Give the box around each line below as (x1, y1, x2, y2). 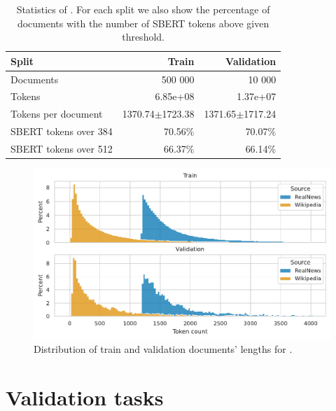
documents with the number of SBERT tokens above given (17, 15, 269, 30)
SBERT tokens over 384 (10, 124, 113, 139)
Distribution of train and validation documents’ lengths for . (34, 342, 293, 356)
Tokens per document (10, 106, 103, 121)
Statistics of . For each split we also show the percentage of (16, 2, 270, 16)
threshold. (122, 29, 164, 44)
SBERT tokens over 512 (10, 141, 113, 155)
